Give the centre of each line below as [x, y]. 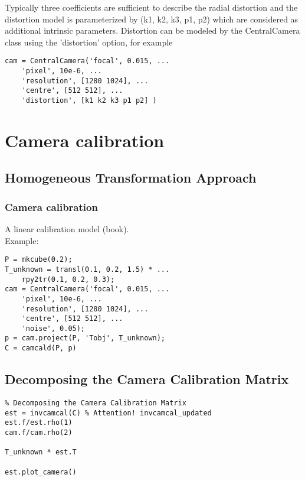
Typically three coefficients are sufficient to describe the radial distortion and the [151, 7]
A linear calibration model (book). [67, 229]
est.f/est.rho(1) [39, 423]
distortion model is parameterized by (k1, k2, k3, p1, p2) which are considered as [152, 19]
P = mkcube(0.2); [39, 260]
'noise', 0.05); [53, 328]
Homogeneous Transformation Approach [131, 178]
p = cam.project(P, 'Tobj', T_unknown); [85, 338]
